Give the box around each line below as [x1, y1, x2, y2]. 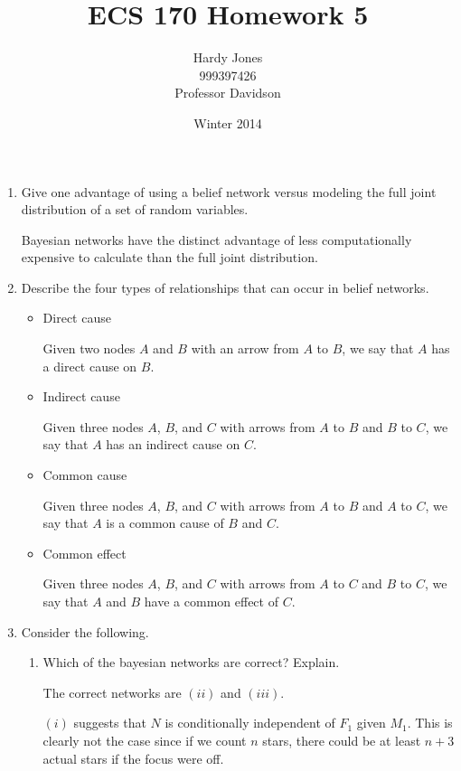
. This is [407, 713, 453, 732]
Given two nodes [42, 339, 136, 358]
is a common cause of [106, 513, 224, 532]
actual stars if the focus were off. [42, 748, 224, 767]
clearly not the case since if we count [42, 730, 247, 749]
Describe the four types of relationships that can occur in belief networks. [21, 277, 429, 296]
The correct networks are [42, 682, 182, 701]
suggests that [73, 713, 146, 732]
